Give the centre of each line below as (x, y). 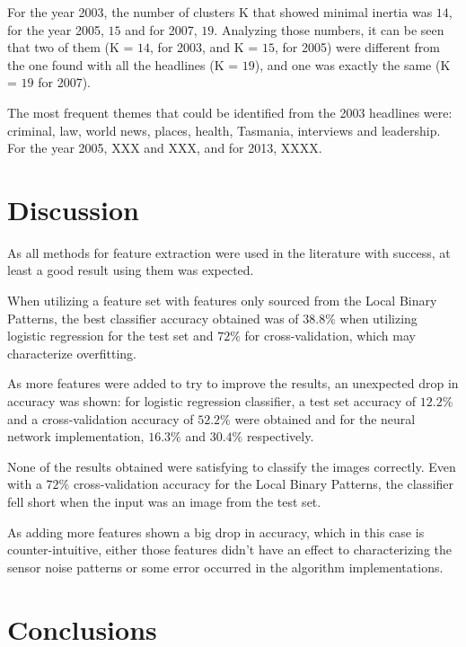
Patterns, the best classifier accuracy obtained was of (153, 318)
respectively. (280, 436)
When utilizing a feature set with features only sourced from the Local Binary (222, 301)
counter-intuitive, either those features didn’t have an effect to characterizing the (229, 550)
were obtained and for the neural (325, 418)
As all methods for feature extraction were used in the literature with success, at (229, 252)
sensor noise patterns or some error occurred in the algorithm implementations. (225, 567)
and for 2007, (161, 29)
